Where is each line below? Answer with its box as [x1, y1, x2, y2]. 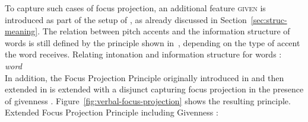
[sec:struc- [250, 13, 287, 25]
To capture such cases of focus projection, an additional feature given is [5, 2, 266, 14]
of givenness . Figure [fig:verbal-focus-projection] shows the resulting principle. [5, 94, 291, 107]
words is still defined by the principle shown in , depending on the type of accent [5, 36, 300, 49]
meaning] [5, 25, 38, 37]
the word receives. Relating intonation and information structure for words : [5, 48, 282, 60]
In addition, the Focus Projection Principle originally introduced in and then [5, 71, 284, 84]
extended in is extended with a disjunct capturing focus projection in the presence [5, 83, 304, 95]
